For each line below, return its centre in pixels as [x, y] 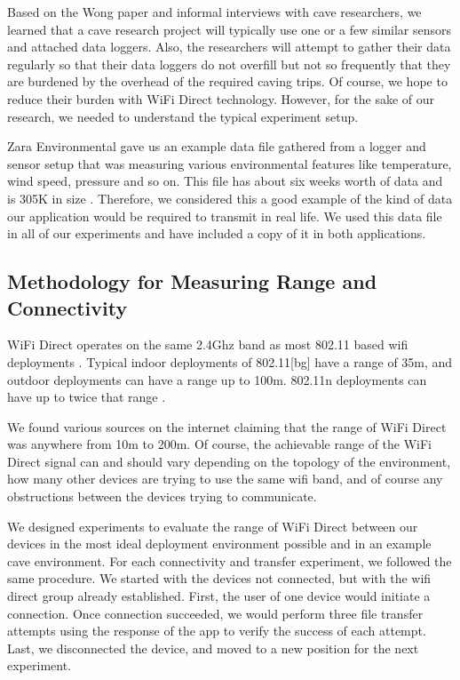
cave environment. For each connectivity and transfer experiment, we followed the [230, 560]
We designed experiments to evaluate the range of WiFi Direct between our [213, 526]
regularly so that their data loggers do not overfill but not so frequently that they [229, 64]
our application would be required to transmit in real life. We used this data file [225, 216]
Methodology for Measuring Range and [192, 281]
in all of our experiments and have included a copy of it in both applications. [217, 233]
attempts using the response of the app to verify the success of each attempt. [217, 631]
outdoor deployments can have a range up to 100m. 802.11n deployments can [217, 379]
